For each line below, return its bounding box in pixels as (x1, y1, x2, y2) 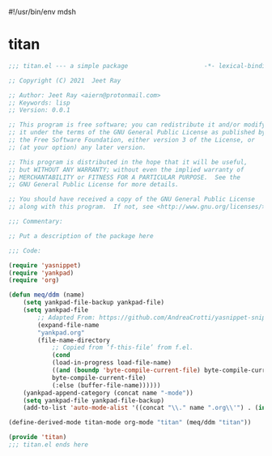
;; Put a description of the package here (8, 232, 154, 240)
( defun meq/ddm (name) (8, 291, 85, 299)
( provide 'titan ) (8, 433, 67, 441)
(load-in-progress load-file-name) (51, 359, 172, 367)
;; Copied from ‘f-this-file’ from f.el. (51, 343, 194, 352)
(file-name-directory (37, 336, 111, 344)
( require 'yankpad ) (8, 269, 74, 277)
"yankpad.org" (37, 328, 85, 337)
